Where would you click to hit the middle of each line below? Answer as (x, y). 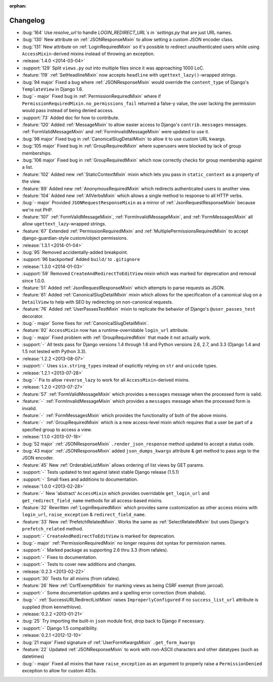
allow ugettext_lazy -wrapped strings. (64, 224)
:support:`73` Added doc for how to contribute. (71, 118)
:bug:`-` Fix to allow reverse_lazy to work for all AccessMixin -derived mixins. (106, 380)
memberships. (37, 153)
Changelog (27, 20)
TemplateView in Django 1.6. (53, 89)
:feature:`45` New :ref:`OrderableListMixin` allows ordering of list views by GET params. (113, 465)
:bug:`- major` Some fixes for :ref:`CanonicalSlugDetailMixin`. (85, 323)
